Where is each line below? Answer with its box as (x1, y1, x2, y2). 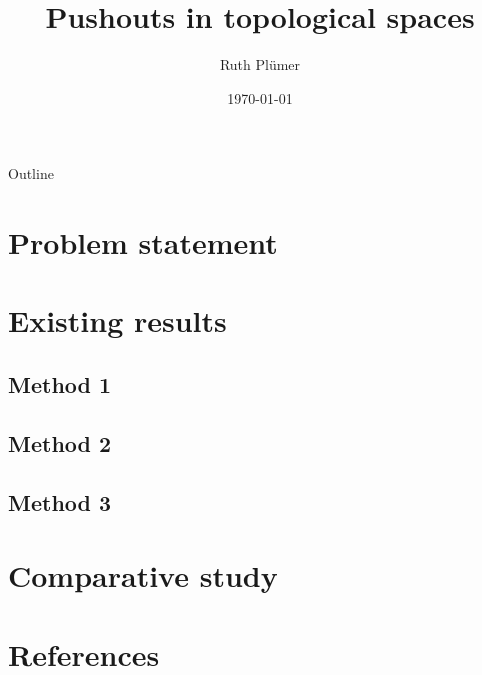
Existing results (8, 300, 227, 341)
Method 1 (8, 369, 112, 400)
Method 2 (8, 427, 112, 458)
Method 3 (8, 486, 112, 517)
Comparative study (8, 555, 278, 596)
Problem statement (8, 222, 278, 263)
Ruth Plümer (219, 54, 301, 75)
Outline (8, 163, 54, 184)
